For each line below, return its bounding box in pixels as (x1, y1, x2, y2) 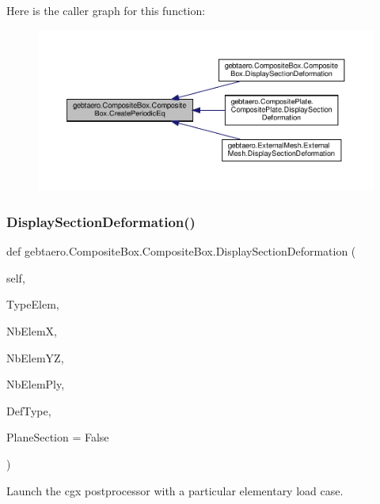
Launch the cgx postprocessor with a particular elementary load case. (6, 482, 344, 498)
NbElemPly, (6, 376, 65, 392)
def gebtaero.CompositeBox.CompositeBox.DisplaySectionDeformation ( (6, 243, 356, 260)
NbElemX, (6, 323, 57, 339)
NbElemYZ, (6, 349, 64, 366)
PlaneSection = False (6, 429, 109, 445)
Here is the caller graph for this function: (6, 2, 206, 18)
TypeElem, (6, 296, 59, 313)
